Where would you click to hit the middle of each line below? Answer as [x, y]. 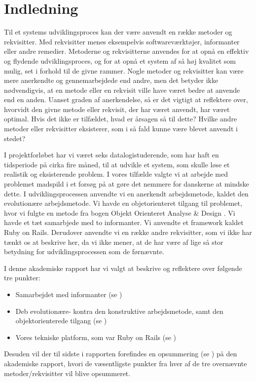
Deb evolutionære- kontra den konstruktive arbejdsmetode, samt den [119, 311]
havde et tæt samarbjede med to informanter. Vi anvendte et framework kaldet [124, 222]
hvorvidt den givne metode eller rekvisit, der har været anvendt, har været [117, 109]
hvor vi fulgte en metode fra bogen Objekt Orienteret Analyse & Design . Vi [120, 212]
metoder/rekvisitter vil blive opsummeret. [67, 373]
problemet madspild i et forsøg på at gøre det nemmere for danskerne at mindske [127, 184]
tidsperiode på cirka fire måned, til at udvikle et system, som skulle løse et [117, 164]
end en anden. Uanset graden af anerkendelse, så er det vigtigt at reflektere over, [126, 99]
